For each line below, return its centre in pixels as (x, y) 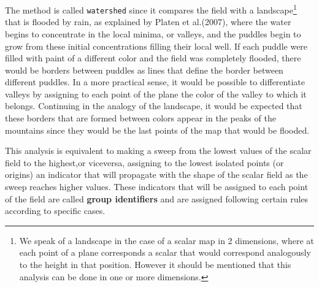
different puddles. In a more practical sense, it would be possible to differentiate (155, 82)
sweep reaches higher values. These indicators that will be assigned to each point (157, 187)
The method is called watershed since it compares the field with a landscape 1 (151, 9)
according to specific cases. (55, 211)
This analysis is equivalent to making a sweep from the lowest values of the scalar (158, 151)
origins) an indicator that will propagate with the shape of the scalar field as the (156, 174)
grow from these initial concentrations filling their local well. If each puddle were (156, 46)
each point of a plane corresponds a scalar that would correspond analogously (165, 252)
